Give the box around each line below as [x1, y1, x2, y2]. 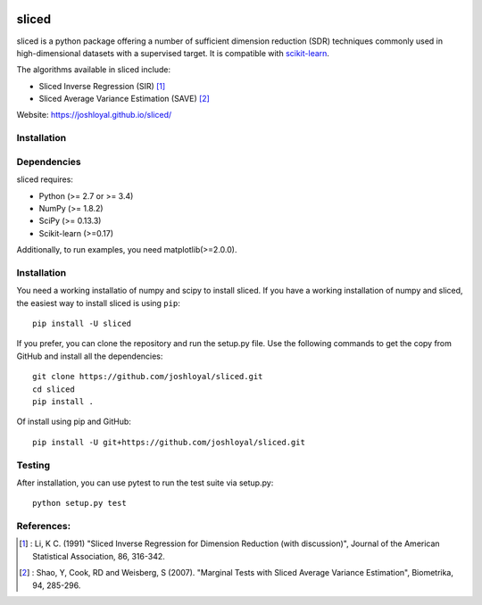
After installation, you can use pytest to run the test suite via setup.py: [16, 477, 274, 488]
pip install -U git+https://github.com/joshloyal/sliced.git [32, 437, 305, 447]
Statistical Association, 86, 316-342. [32, 551, 165, 561]
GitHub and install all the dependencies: [16, 351, 163, 361]
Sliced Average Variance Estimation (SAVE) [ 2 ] [38, 94, 210, 104]
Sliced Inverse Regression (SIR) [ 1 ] [38, 80, 166, 91]
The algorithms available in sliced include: [16, 64, 171, 75]
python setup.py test [32, 498, 127, 509]
